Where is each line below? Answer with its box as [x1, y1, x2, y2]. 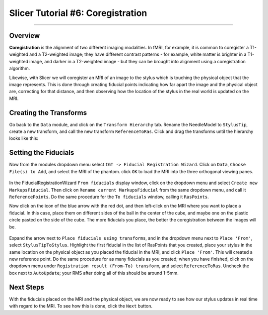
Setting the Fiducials [9, 148, 74, 157]
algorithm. [9, 65, 30, 72]
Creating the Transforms [9, 108, 87, 117]
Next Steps [9, 283, 44, 291]
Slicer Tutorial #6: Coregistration [9, 7, 147, 18]
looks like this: [9, 135, 39, 141]
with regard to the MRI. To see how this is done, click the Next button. [9, 303, 152, 309]
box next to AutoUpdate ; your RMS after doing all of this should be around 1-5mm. [9, 270, 179, 276]
